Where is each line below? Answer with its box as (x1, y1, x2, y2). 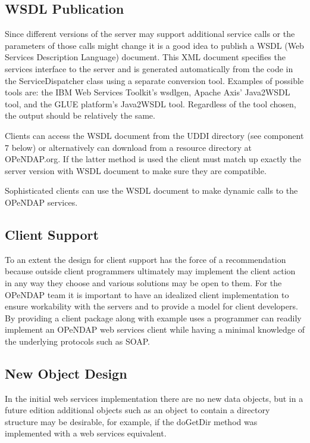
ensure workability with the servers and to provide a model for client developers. (5, 300, 298, 312)
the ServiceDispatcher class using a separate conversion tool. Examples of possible (5, 74, 304, 86)
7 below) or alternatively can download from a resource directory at (5, 141, 252, 153)
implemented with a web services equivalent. (5, 427, 167, 439)
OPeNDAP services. (5, 196, 78, 208)
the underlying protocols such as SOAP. (5, 334, 150, 347)
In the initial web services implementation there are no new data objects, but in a (5, 392, 303, 404)
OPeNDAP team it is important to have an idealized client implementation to (5, 288, 289, 301)
